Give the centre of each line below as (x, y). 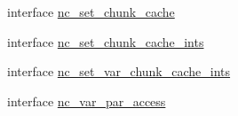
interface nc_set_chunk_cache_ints (106, 41)
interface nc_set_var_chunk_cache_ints (119, 71)
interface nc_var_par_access (87, 101)
